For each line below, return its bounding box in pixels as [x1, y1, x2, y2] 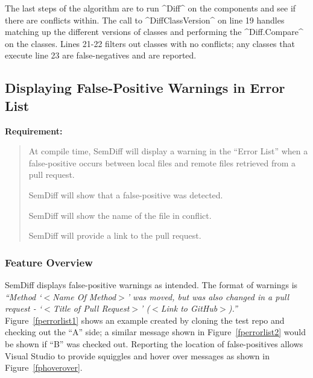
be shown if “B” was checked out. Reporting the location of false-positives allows [5, 337, 303, 350]
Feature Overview [5, 254, 93, 269]
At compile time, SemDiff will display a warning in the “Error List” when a [28, 145, 308, 157]
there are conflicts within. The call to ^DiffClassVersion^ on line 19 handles [5, 13, 285, 26]
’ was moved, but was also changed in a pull [127, 290, 289, 303]
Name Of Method [52, 290, 116, 303]
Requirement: [5, 124, 63, 137]
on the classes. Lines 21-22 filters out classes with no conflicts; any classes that [5, 37, 295, 49]
